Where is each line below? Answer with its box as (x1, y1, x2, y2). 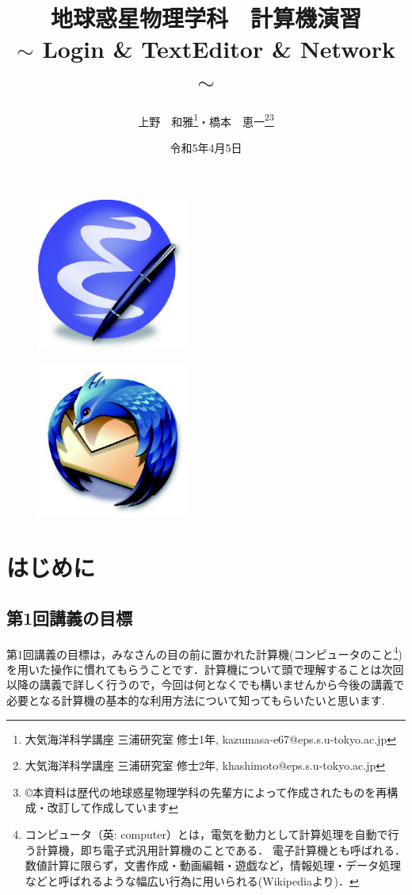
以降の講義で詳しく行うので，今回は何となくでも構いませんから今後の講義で (6, 676, 405, 693)
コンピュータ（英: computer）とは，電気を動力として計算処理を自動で (25, 825, 388, 842)
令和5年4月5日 (170, 139, 242, 155)
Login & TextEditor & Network (42, 33, 395, 65)
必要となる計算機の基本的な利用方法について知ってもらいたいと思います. (6, 691, 385, 708)
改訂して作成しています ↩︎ (47, 799, 178, 816)
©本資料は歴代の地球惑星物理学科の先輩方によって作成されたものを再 (25, 783, 387, 800)
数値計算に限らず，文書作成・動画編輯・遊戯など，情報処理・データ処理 (25, 857, 402, 874)
